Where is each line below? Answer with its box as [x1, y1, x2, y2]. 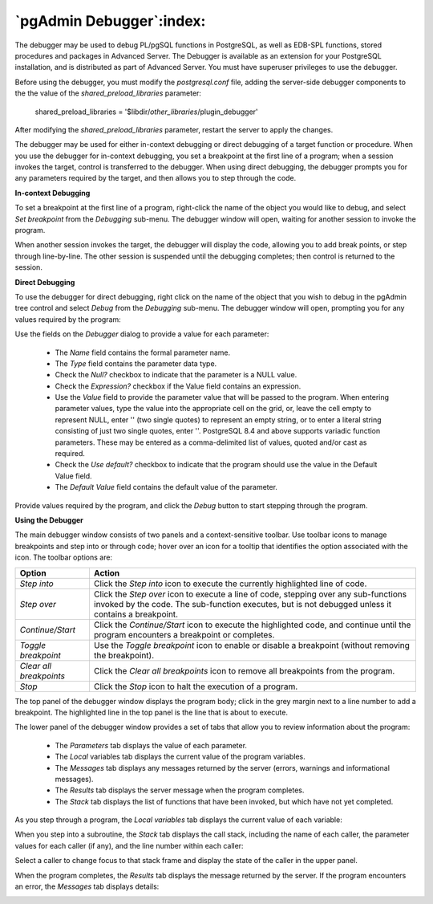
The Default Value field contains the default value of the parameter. [55, 483, 278, 492]
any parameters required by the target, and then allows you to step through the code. [14, 173, 297, 183]
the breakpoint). [93, 649, 155, 661]
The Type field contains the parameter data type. [55, 358, 217, 369]
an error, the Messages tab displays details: [14, 882, 160, 891]
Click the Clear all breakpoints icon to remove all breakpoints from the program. [93, 665, 395, 676]
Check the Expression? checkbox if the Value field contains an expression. [55, 381, 301, 391]
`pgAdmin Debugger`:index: [14, 12, 206, 30]
